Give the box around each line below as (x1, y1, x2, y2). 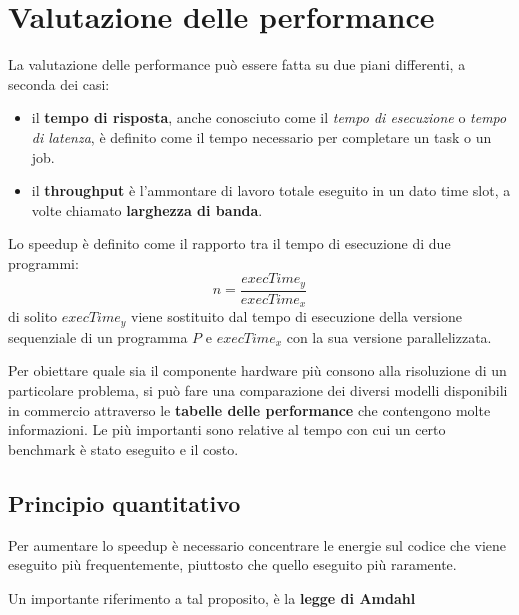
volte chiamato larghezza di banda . (31, 199, 263, 220)
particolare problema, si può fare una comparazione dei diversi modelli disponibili (8, 380, 508, 401)
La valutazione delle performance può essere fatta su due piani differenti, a (8, 54, 466, 75)
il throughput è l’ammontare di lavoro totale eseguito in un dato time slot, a (31, 180, 511, 201)
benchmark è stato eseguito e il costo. (8, 438, 239, 459)
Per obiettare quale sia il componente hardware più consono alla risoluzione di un (8, 360, 507, 381)
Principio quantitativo (8, 487, 241, 518)
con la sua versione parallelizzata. (286, 326, 492, 347)
